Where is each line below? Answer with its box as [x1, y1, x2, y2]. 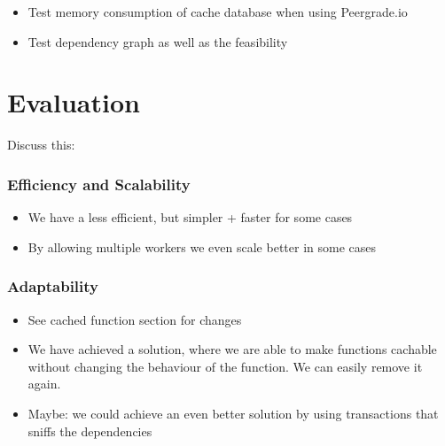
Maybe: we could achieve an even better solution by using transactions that [27, 404, 439, 422]
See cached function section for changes [27, 310, 242, 328]
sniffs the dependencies [27, 421, 152, 440]
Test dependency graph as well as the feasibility [27, 32, 288, 50]
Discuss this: [7, 135, 75, 154]
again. [27, 374, 61, 393]
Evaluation [7, 84, 140, 120]
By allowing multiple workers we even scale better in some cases [27, 237, 377, 256]
